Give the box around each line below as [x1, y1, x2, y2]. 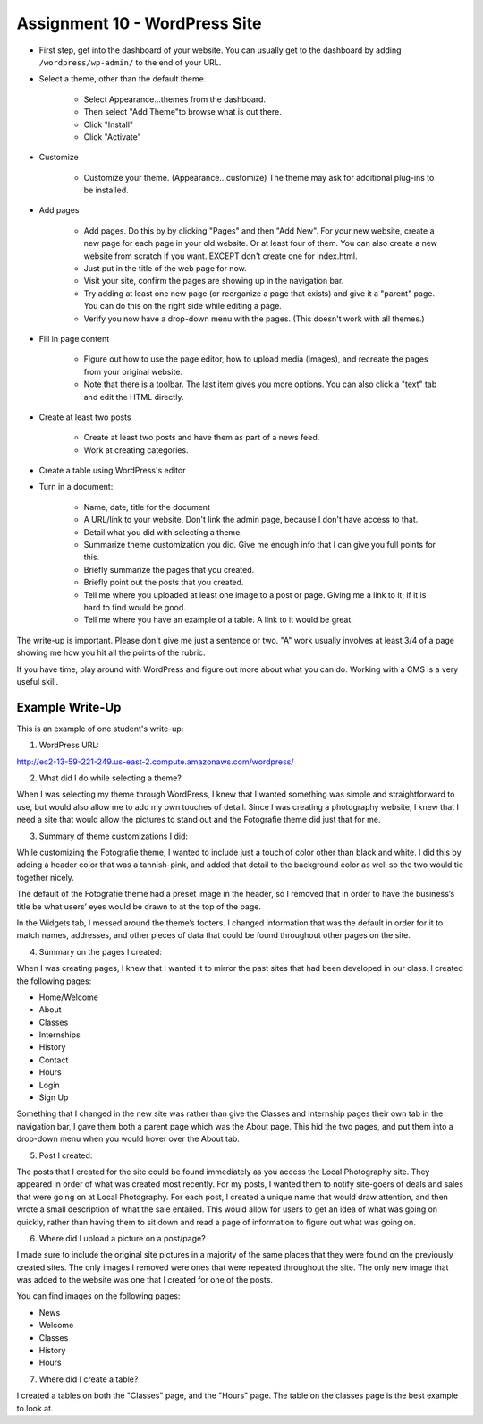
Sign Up [38, 1092, 69, 1103]
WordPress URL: [38, 739, 100, 751]
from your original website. [83, 366, 183, 377]
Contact [38, 1054, 69, 1065]
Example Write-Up [16, 699, 122, 715]
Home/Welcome [38, 992, 98, 1002]
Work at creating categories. [83, 444, 189, 456]
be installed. [83, 184, 129, 196]
